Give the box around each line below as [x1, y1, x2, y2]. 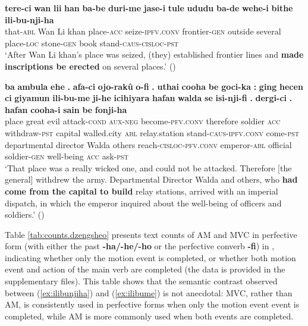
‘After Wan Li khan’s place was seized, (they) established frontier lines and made [5, 48, 304, 61]
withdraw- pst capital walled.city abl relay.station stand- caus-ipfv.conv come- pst [5, 126, 299, 139]
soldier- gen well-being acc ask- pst [5, 150, 128, 162]
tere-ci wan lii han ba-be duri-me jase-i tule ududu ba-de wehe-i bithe [5, 2, 293, 14]
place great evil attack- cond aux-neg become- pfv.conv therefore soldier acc [5, 115, 281, 127]
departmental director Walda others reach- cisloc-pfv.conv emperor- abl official [5, 138, 292, 151]
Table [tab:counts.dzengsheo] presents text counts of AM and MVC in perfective [5, 228, 297, 240]
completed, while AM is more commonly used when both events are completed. [5, 309, 294, 322]
